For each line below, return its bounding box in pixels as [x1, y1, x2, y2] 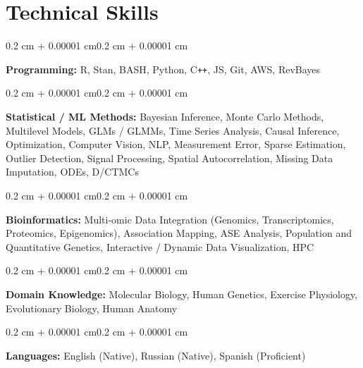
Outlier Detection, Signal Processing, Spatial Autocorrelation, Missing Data [6, 150, 333, 165]
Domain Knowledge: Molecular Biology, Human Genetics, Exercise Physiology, [6, 286, 358, 301]
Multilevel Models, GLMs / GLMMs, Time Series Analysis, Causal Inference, [6, 123, 340, 137]
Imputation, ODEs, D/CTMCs [6, 164, 139, 179]
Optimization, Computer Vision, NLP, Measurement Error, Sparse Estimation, [6, 137, 346, 152]
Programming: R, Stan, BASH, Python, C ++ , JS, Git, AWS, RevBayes [6, 61, 321, 76]
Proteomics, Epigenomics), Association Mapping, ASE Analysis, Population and [6, 226, 352, 240]
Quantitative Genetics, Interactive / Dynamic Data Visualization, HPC [6, 239, 314, 254]
